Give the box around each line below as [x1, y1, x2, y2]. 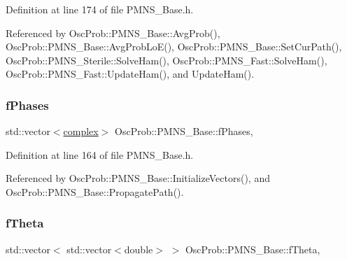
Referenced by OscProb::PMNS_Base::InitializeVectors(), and [6, 171, 270, 185]
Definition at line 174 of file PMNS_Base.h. [6, 2, 194, 16]
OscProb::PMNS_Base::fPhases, [115, 124, 253, 139]
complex [63, 124, 99, 139]
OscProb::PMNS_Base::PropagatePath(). [6, 184, 184, 199]
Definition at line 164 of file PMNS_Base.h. [6, 147, 194, 162]
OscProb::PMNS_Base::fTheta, [185, 241, 320, 256]
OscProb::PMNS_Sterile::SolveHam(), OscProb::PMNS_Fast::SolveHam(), [6, 52, 327, 67]
